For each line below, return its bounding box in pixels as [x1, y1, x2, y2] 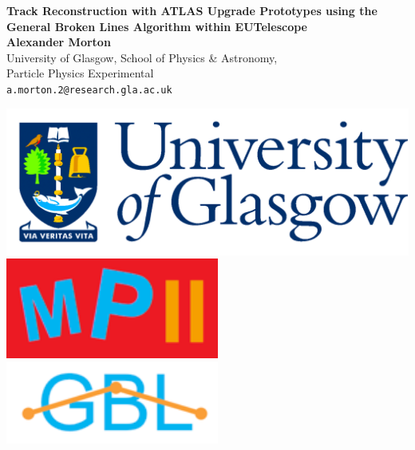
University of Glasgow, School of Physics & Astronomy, [6, 49, 278, 65]
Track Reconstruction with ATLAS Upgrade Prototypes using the [6, 2, 377, 18]
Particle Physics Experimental [6, 65, 154, 81]
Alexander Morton [6, 34, 111, 50]
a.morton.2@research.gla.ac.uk [6, 84, 172, 96]
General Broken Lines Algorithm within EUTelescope [6, 18, 307, 34]
